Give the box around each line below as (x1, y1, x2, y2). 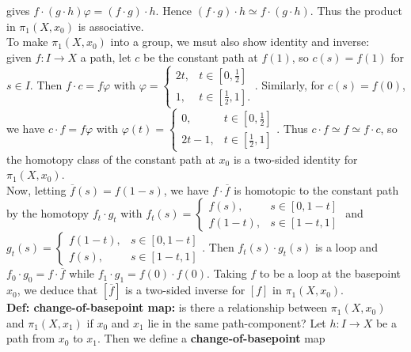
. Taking (207, 265, 247, 282)
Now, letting (6, 181, 67, 198)
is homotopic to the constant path (234, 181, 399, 198)
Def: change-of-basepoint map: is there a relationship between (6, 299, 328, 316)
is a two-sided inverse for (125, 282, 245, 298)
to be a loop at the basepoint (259, 265, 401, 282)
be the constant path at (143, 48, 258, 65)
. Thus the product (310, 2, 402, 18)
